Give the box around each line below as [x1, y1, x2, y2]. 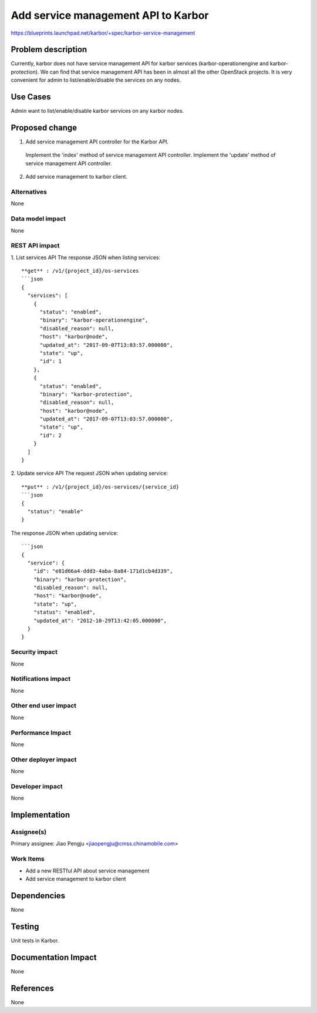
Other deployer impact [11, 755, 77, 764]
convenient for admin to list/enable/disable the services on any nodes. [11, 76, 181, 83]
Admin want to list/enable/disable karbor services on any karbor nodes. [11, 108, 184, 115]
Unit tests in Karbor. [11, 937, 59, 944]
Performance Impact [11, 728, 72, 737]
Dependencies [11, 891, 66, 901]
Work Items [11, 855, 45, 863]
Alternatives [11, 188, 47, 196]
